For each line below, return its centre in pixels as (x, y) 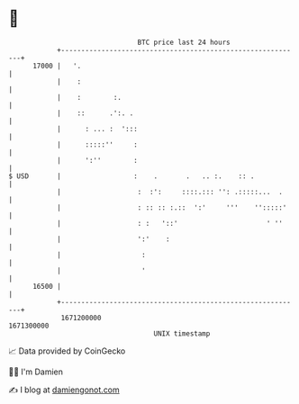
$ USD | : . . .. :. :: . (131, 176)
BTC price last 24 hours (184, 42)
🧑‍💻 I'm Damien (36, 372)
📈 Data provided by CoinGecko (67, 351)
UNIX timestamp (182, 333)
